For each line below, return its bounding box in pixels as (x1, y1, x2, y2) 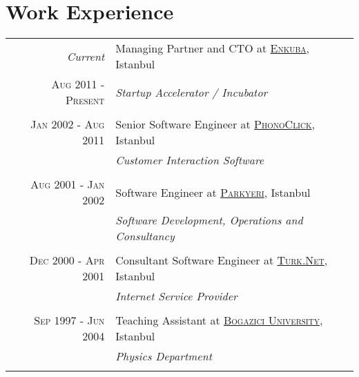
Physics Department (115, 348, 212, 365)
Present (65, 92, 105, 108)
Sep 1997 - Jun (34, 312, 105, 329)
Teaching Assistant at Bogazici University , (115, 312, 323, 329)
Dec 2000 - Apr (29, 252, 105, 269)
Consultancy (115, 228, 175, 244)
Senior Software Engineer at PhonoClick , (115, 116, 315, 133)
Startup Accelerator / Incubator (115, 84, 268, 100)
